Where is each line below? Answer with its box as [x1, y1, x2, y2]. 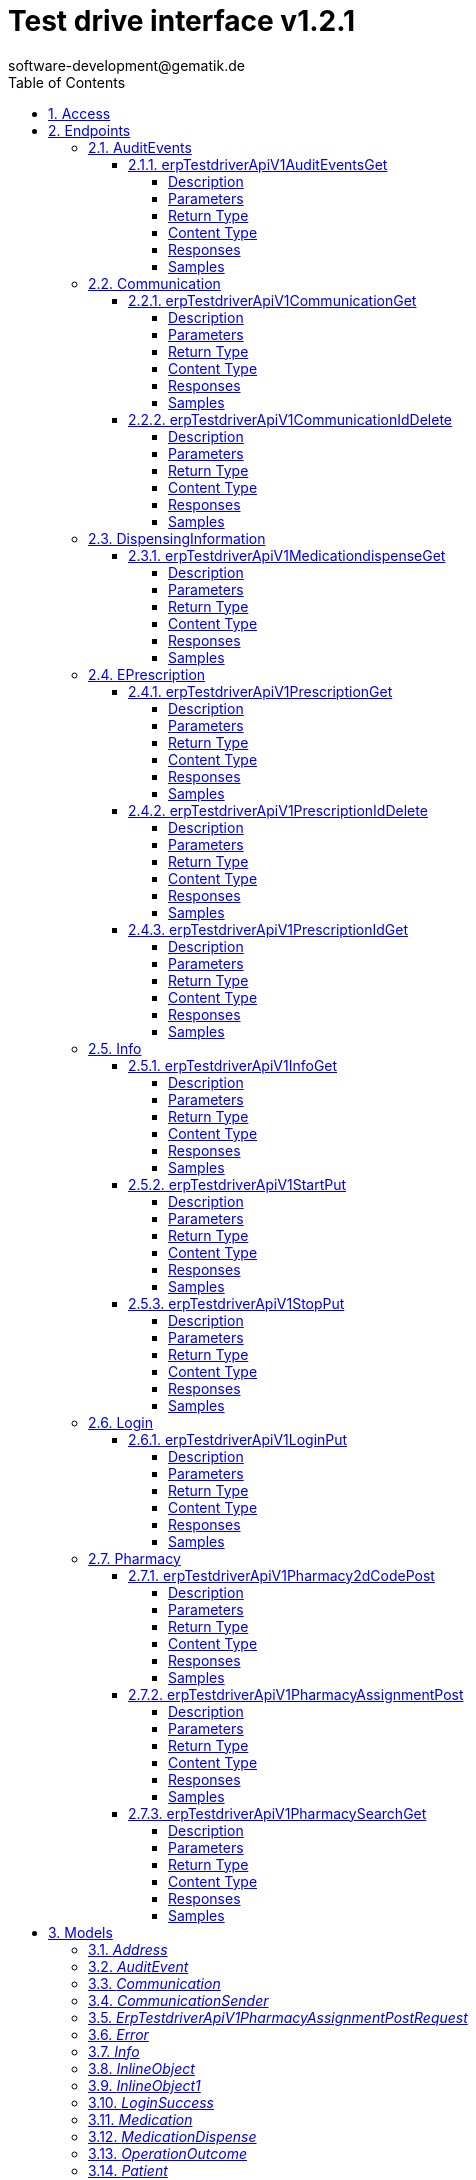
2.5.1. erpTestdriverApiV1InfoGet [128, 1056, 338, 1074]
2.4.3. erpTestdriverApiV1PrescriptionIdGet [128, 920, 409, 938]
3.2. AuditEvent [88, 1957, 189, 1975]
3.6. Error [88, 2025, 149, 2043]
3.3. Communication [88, 1974, 221, 1992]
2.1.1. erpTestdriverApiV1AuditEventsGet [128, 155, 388, 173]
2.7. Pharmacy [88, 1549, 181, 1567]
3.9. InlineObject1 [88, 2076, 201, 2094]
